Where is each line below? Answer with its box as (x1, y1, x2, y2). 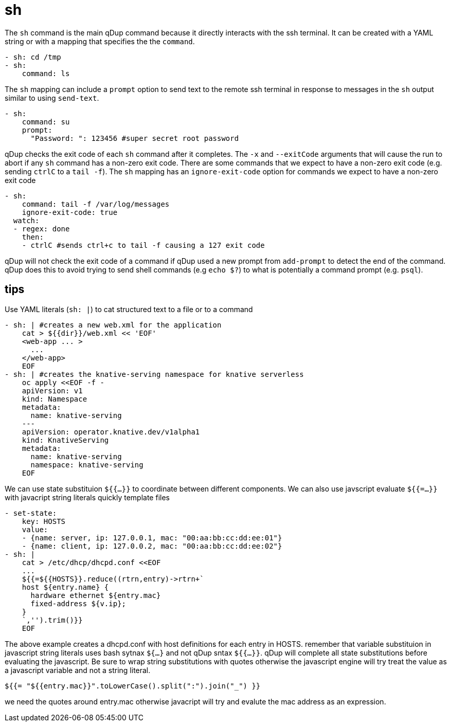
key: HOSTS (22, 517, 66, 525)
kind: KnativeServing (22, 435, 109, 444)
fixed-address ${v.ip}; (30, 599, 127, 608)
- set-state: (5, 509, 57, 517)
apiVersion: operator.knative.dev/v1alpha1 (22, 427, 200, 436)
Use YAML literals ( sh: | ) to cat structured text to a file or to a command (5, 304, 253, 314)
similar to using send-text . (5, 93, 99, 102)
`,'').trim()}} (22, 615, 83, 624)
